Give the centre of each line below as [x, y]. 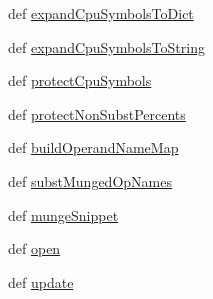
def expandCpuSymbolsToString [106, 46]
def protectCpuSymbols [80, 80]
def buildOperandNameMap [93, 147]
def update [41, 281]
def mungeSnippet [63, 214]
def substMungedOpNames [90, 180]
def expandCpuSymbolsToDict [101, 13]
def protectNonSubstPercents [97, 113]
